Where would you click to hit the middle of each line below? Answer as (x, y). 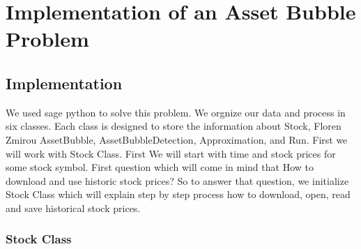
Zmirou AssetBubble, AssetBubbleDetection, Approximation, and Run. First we (177, 139)
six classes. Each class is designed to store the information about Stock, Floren (174, 126)
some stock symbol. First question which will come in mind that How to (160, 167)
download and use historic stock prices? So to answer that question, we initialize (177, 180)
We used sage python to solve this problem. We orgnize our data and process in (176, 112)
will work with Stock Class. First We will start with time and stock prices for (171, 153)
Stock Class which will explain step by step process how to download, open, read (178, 194)
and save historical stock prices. (73, 207)
